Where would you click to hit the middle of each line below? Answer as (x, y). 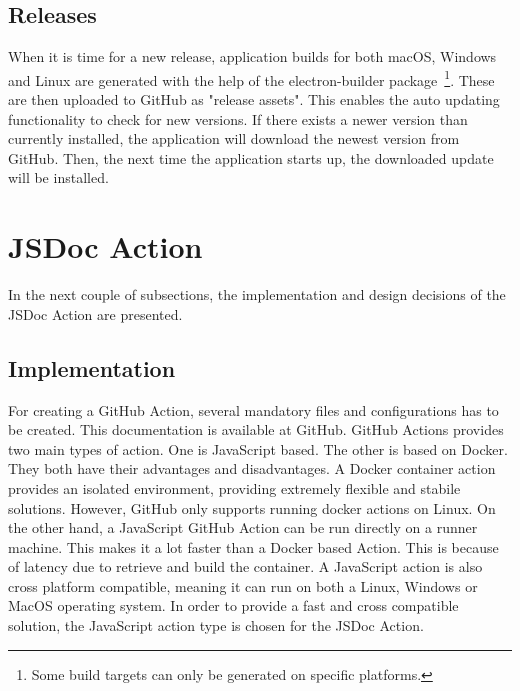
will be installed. (58, 177)
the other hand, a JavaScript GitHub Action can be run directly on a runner (243, 527)
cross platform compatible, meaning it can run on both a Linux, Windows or (243, 585)
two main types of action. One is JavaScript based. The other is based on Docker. (258, 448)
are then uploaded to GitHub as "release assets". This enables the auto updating (254, 99)
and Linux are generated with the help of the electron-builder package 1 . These (251, 78)
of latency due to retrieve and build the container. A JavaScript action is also (245, 566)
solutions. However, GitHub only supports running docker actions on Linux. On (252, 507)
